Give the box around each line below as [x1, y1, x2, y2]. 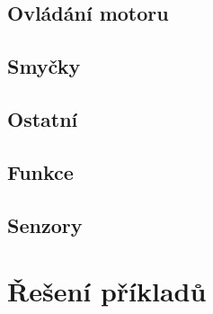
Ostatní [7, 104, 78, 132]
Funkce [7, 157, 74, 185]
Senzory [7, 211, 83, 238]
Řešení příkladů [7, 273, 207, 310]
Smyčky [7, 52, 81, 80]
